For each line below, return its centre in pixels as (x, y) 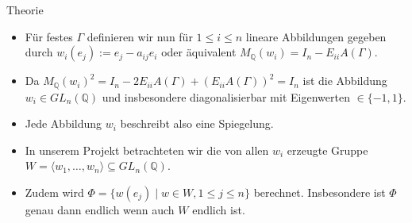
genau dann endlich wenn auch (100, 210)
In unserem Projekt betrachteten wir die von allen (147, 150)
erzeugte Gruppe (327, 150)
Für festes (49, 36)
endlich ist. (219, 210)
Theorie (25, 10)
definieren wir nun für (140, 36)
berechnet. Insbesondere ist (320, 192)
